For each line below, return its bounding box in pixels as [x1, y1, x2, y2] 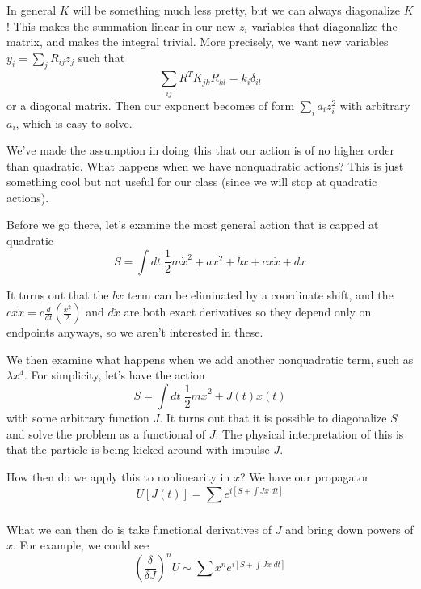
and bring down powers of [285, 520, 414, 537]
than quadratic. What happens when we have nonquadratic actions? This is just [6, 157, 404, 174]
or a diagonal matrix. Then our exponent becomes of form [6, 96, 295, 113]
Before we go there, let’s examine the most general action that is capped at [6, 216, 379, 233]
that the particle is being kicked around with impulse [6, 441, 270, 458]
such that [78, 49, 125, 66]
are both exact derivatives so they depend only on [124, 303, 372, 320]
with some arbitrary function [6, 409, 149, 426]
